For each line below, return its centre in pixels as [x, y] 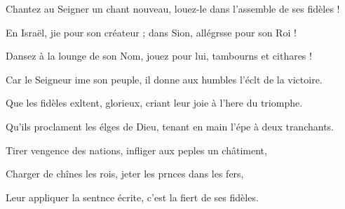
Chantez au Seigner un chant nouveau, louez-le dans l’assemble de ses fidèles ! [173, 8]
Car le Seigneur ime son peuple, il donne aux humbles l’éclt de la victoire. [164, 79]
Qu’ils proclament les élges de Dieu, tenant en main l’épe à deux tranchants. [170, 126]
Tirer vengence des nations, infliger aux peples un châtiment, [136, 150]
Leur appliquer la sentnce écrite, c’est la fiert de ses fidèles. [132, 197]
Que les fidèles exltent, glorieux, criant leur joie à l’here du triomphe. [154, 103]
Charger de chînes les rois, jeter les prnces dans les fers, [125, 174]
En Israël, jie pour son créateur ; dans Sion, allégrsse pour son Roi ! [151, 32]
